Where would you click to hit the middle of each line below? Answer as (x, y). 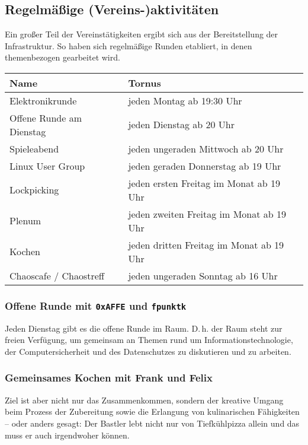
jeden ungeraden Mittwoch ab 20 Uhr (206, 148)
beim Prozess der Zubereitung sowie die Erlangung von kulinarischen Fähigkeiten (152, 411)
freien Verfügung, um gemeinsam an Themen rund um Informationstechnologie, (149, 340)
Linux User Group (47, 166)
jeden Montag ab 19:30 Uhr (185, 100)
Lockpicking (34, 190)
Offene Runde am (46, 117)
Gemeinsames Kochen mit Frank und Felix (109, 378)
